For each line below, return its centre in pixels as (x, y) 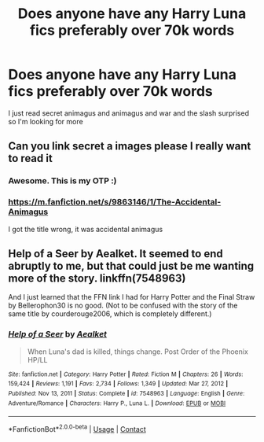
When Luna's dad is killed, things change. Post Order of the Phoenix (138, 352)
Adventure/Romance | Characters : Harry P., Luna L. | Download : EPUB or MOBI (117, 403)
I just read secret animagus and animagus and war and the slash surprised (129, 113)
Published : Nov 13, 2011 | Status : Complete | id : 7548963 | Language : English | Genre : (126, 393)
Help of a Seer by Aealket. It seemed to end (115, 254)
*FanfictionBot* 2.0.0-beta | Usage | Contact (77, 428)
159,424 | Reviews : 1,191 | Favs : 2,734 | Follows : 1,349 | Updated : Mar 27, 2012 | (118, 384)
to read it (30, 158)
